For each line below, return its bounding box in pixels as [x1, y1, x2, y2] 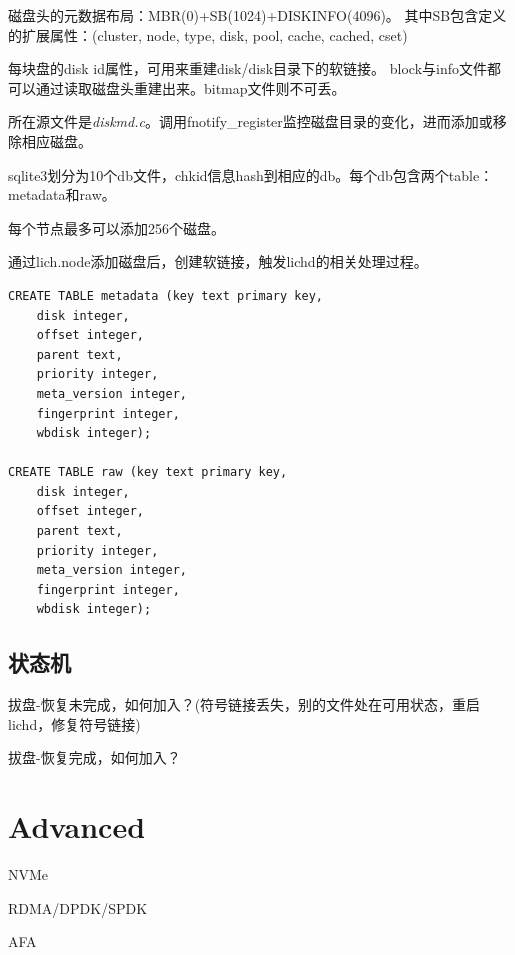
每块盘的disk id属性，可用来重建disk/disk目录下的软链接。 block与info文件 [8, 58, 487, 79]
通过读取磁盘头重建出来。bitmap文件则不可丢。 [35, 77, 346, 98]
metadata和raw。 [8, 184, 116, 205]
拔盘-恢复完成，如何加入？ [8, 747, 181, 768]
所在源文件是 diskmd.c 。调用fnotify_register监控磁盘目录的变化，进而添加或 [8, 111, 493, 132]
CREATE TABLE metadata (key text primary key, [8, 288, 323, 303]
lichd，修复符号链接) [8, 713, 141, 734]
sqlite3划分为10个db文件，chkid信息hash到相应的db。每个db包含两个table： [8, 164, 494, 185]
